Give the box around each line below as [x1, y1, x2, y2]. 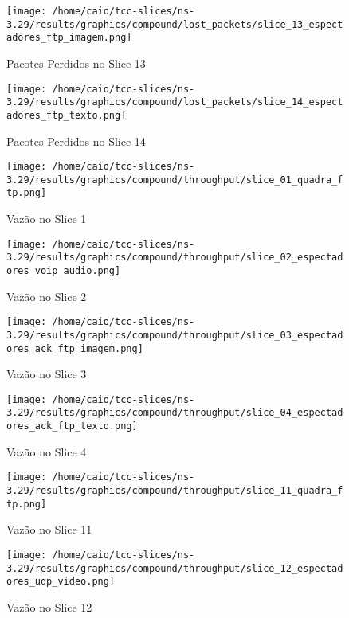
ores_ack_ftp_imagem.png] [6, 342, 143, 354]
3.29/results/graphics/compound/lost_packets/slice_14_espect [6, 96, 343, 108]
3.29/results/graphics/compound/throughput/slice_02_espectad [6, 252, 343, 264]
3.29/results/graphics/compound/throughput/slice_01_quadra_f [6, 174, 343, 186]
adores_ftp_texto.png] [6, 109, 127, 121]
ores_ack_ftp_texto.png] [6, 420, 138, 432]
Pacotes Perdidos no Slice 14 [6, 132, 146, 149]
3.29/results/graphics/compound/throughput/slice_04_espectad [6, 407, 343, 419]
